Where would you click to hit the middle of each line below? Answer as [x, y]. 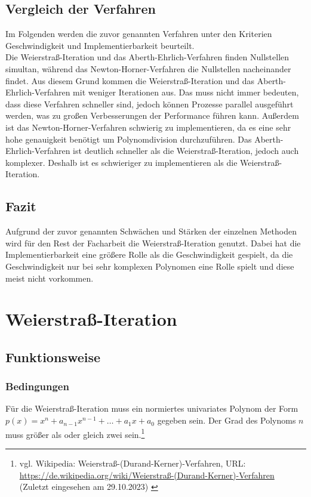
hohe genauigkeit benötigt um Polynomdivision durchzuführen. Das [129, 139]
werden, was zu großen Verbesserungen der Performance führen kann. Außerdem [152, 115]
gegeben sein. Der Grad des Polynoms [227, 420]
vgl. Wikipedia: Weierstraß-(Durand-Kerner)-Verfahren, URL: [133, 463]
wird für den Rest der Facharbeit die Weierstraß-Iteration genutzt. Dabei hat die [153, 243]
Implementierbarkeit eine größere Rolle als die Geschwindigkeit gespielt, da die [149, 254]
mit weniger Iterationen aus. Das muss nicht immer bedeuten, [186, 92]
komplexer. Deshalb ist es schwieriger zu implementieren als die [121, 162]
